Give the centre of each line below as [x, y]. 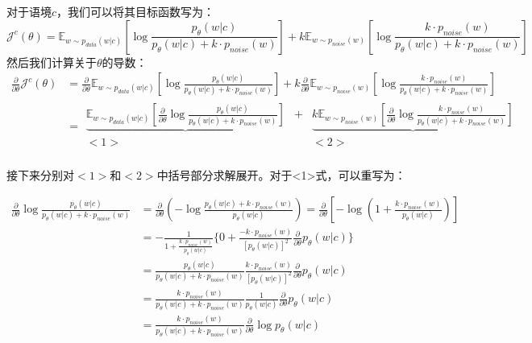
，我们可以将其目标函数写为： [136, 11]
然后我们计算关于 [52, 62]
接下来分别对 [40, 174]
